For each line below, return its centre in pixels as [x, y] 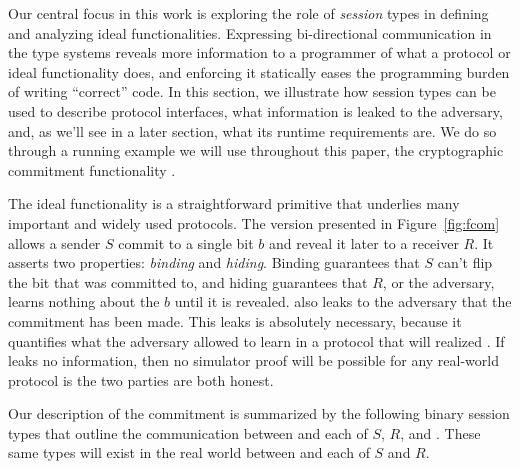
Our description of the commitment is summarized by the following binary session [259, 413]
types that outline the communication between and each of [188, 432]
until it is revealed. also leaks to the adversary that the [343, 301]
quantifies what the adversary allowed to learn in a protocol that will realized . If [256, 340]
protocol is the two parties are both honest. [141, 379]
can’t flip [465, 262]
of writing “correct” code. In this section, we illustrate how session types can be [252, 91]
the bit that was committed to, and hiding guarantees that [188, 281]
